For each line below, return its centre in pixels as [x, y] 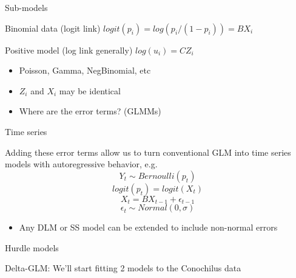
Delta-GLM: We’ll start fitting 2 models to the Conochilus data [123, 268]
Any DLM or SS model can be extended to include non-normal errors [148, 227]
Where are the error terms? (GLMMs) [90, 111]
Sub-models [26, 7]
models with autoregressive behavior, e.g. [81, 164]
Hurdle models [32, 247]
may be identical [90, 90]
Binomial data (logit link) [53, 28]
